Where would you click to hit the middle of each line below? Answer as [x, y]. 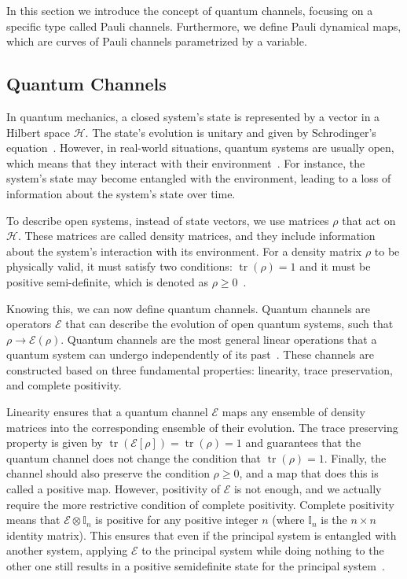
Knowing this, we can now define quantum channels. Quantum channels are [189, 308]
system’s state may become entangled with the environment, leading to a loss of [199, 178]
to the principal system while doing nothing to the [263, 550]
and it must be [335, 266]
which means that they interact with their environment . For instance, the [186, 162]
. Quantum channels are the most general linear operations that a [219, 339]
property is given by [55, 443]
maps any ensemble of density [293, 412]
